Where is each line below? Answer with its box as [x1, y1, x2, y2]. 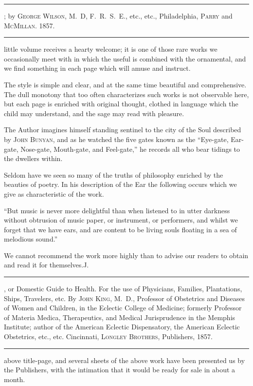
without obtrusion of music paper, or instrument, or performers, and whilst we [4, 215, 238, 225]
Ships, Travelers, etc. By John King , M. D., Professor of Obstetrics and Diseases [4, 293, 245, 303]
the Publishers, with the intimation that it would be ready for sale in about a [4, 365, 235, 375]
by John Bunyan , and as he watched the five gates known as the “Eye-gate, [4, 134, 229, 144]
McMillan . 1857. [4, 20, 55, 30]
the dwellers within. [4, 153, 63, 163]
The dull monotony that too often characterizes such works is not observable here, [4, 89, 249, 99]
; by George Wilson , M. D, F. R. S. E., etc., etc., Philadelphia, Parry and [4, 11, 233, 20]
